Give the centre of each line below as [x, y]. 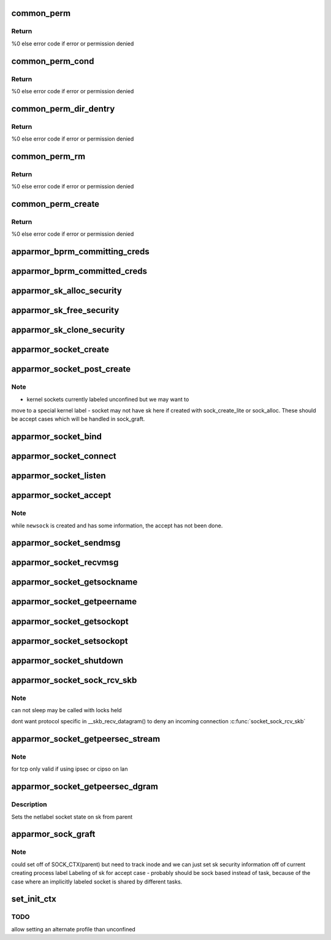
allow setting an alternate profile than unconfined [74, 929]
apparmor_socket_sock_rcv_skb [74, 680]
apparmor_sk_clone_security [68, 330]
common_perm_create [55, 204]
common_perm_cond [53, 61]
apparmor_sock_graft [53, 834]
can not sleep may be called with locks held [67, 710]
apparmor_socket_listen [59, 476]
